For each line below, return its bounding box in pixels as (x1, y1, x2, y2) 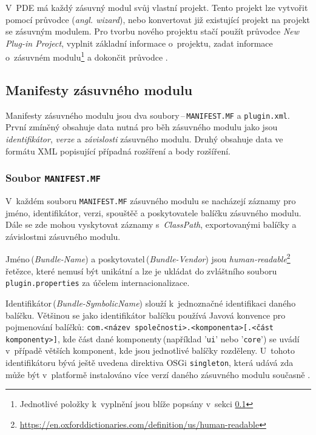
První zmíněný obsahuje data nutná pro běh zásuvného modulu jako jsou (5, 121, 278, 133)
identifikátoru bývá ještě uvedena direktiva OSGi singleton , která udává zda (5, 356, 294, 369)
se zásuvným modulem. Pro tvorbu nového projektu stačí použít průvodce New (5, 25, 300, 38)
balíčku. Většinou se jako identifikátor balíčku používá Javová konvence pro (5, 308, 286, 321)
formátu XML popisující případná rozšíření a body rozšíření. (5, 144, 230, 157)
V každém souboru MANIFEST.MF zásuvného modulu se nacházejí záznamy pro (5, 194, 296, 207)
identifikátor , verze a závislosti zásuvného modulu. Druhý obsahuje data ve (5, 133, 283, 145)
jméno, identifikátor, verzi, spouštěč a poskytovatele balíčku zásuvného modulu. (5, 206, 301, 219)
